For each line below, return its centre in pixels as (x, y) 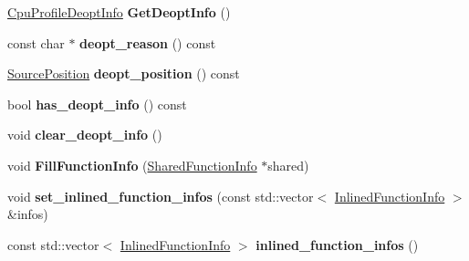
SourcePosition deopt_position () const (124, 73)
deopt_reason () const (148, 42)
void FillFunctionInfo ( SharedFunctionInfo (132, 165)
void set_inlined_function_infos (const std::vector (161, 196)
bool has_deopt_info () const (97, 104)
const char (36, 42)
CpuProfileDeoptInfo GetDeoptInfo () (119, 12)
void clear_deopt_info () (85, 135)
